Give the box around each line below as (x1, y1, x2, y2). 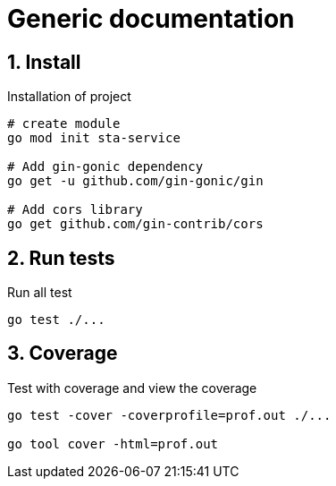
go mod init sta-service (7, 131, 181, 146)
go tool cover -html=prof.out (7, 436, 219, 451)
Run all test (7, 285, 72, 301)
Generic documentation (7, 4, 295, 34)
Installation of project (7, 89, 131, 105)
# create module (7, 116, 121, 132)
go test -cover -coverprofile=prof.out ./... (7, 407, 332, 422)
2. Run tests (7, 246, 115, 269)
